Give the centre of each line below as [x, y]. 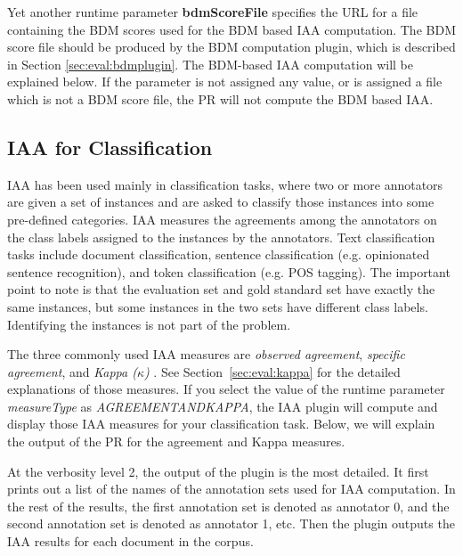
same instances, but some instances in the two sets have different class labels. [218, 306]
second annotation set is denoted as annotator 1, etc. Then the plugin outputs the [231, 523]
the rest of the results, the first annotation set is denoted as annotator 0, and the [228, 506]
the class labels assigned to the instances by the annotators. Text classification [221, 237]
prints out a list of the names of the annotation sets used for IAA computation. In [231, 489]
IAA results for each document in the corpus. [130, 541]
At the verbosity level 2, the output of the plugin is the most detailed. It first [218, 471]
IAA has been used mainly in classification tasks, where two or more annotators [225, 184]
